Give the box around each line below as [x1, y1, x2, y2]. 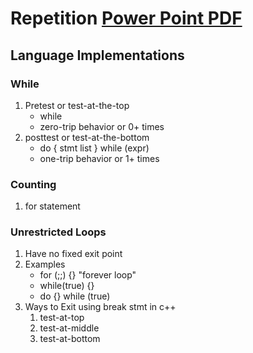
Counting [10, 177, 57, 191]
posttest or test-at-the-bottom [24, 131, 150, 143]
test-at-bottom [39, 333, 101, 345]
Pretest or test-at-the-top [24, 99, 130, 111]
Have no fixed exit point [24, 248, 123, 260]
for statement [24, 200, 81, 212]
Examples [24, 258, 66, 271]
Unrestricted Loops [10, 225, 107, 239]
